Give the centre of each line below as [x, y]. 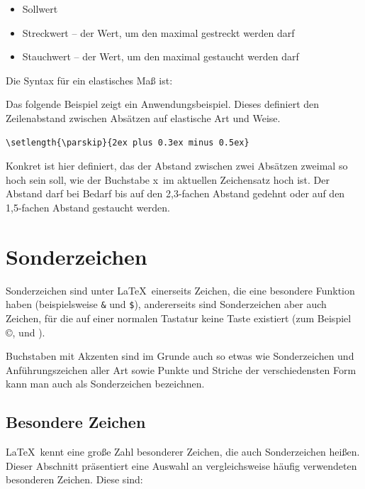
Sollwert [40, 9]
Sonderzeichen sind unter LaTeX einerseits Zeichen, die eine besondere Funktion [180, 290]
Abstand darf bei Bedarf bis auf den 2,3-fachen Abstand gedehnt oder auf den [175, 193]
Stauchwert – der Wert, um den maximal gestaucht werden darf [161, 56]
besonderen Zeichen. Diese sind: [74, 479]
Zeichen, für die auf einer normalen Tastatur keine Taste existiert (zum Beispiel [179, 318]
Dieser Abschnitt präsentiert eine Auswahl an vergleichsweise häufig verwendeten [181, 465]
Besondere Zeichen [76, 422]
